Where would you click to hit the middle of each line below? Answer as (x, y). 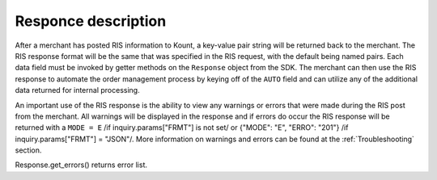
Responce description (91, 21)
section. (28, 150)
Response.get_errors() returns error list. (81, 165)
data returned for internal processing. (78, 90)
